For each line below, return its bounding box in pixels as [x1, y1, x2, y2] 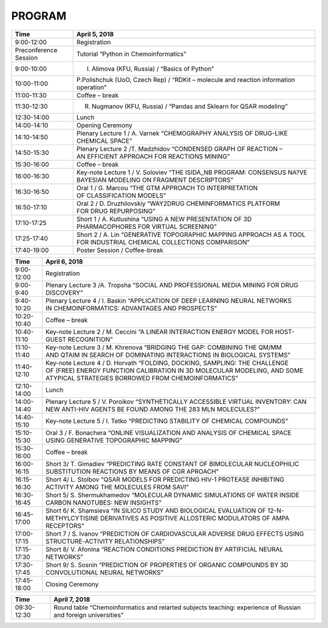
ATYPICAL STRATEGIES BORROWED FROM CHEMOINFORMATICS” [46, 374, 238, 382]
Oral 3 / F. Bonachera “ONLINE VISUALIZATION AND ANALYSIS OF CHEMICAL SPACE [46, 428, 292, 437]
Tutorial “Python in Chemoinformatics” [76, 49, 186, 58]
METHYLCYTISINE [46, 514, 99, 522]
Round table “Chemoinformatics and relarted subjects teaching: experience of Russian [53, 603, 301, 612]
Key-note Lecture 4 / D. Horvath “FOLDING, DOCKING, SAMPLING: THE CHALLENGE [46, 358, 289, 367]
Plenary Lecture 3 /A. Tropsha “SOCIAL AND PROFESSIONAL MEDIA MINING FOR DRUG [46, 281, 299, 289]
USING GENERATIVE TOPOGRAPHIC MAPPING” [46, 436, 182, 445]
